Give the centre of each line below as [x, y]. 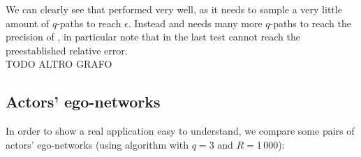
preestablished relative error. [67, 50]
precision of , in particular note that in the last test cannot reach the [153, 37]
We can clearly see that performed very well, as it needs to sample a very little [174, 9]
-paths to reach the [310, 23]
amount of [28, 23]
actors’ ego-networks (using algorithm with [97, 144]
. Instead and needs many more [195, 23]
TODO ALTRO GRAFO [59, 64]
